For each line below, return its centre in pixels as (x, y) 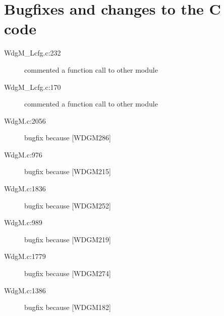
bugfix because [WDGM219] (68, 239)
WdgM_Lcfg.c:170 (33, 87)
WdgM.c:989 (23, 222)
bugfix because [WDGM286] (68, 138)
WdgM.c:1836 (25, 189)
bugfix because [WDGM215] (68, 171)
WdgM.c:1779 (25, 256)
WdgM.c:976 (23, 154)
